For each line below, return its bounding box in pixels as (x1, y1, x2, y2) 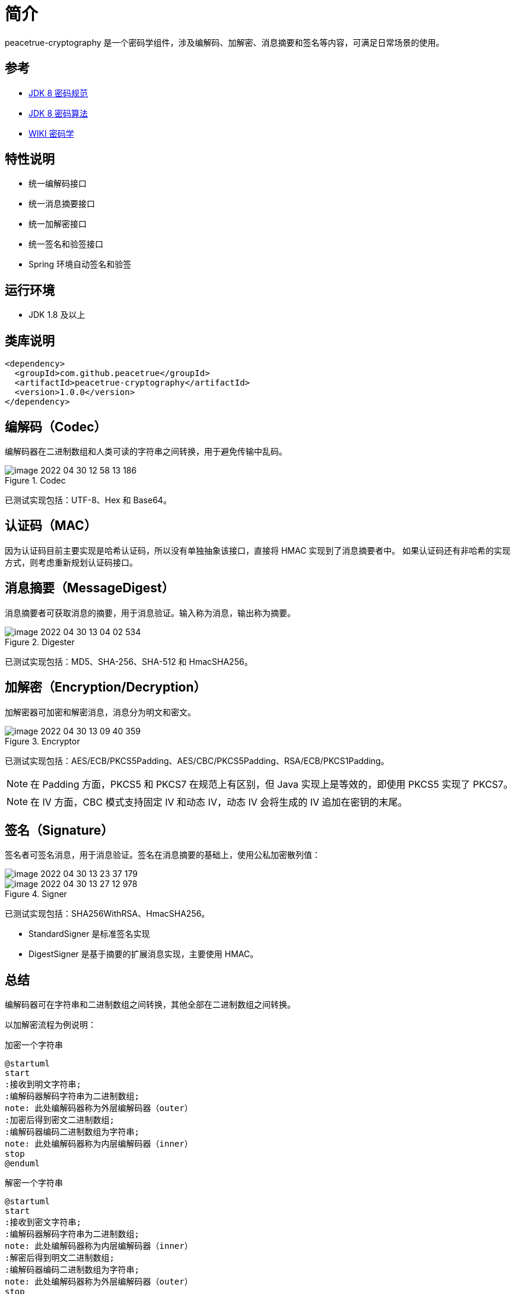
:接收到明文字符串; (5, 1080, 81, 1090)
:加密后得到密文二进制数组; (5, 1115, 115, 1125)
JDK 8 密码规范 (28, 87, 88, 98)
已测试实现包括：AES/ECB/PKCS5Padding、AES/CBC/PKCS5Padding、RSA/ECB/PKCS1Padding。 (5, 755, 389, 766)
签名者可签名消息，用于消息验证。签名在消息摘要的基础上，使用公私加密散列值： (5, 850, 320, 860)
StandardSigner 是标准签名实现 (28, 929, 150, 939)
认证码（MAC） (5, 518, 97, 534)
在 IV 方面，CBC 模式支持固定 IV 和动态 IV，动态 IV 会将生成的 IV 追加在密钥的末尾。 (30, 796, 408, 808)
